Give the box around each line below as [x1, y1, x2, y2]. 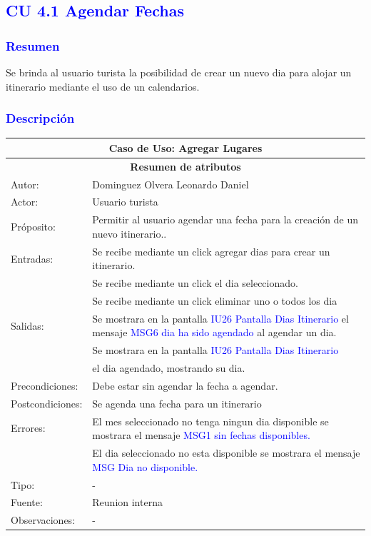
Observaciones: [11, 512, 76, 527]
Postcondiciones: [11, 395, 83, 410]
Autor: [11, 176, 39, 191]
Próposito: [11, 219, 56, 234]
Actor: [11, 194, 39, 209]
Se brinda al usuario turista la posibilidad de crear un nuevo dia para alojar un [6, 65, 352, 79]
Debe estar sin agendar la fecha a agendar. [92, 378, 278, 393]
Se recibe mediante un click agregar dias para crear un [92, 243, 330, 258]
